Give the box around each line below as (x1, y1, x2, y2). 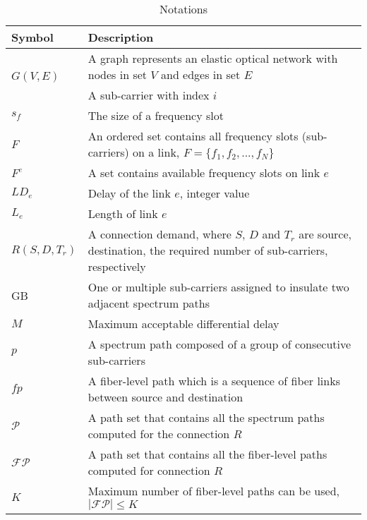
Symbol (11, 29, 54, 45)
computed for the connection (88, 425, 230, 442)
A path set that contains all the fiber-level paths (88, 446, 327, 462)
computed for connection (88, 462, 210, 478)
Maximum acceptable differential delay (88, 315, 279, 332)
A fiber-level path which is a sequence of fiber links (88, 373, 340, 389)
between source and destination (88, 389, 243, 405)
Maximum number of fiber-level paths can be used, (88, 483, 340, 499)
